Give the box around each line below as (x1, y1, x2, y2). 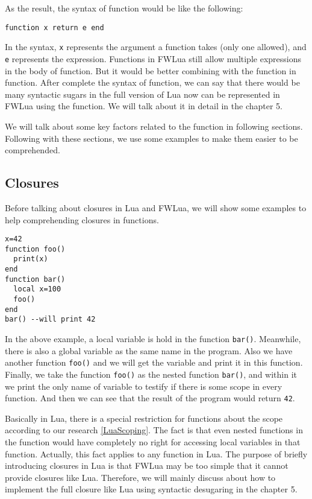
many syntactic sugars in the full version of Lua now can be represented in (5, 87, 280, 100)
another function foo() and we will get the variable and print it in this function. (5, 356, 303, 369)
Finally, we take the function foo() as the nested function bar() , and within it (5, 367, 297, 380)
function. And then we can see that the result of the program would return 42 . (5, 392, 295, 404)
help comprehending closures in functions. (5, 213, 159, 226)
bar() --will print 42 (5, 315, 96, 324)
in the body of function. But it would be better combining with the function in (5, 64, 296, 77)
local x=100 (13, 285, 61, 294)
